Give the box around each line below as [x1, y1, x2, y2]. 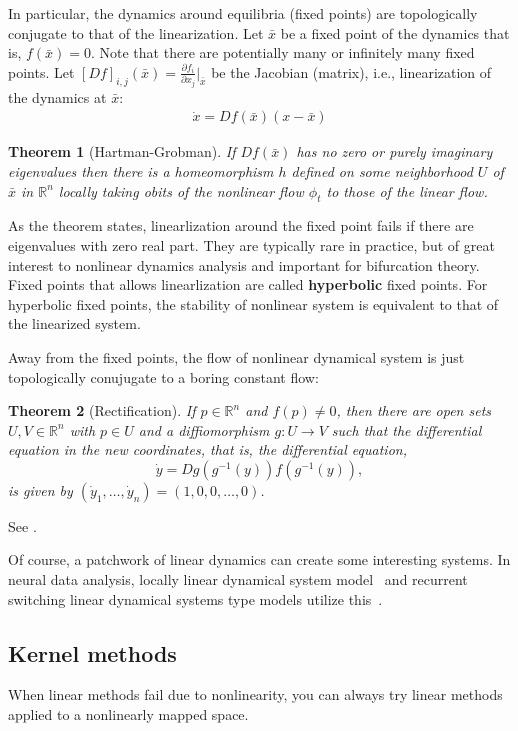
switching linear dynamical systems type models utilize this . [8, 588, 383, 609]
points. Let [8, 61, 75, 82]
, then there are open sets [336, 400, 492, 421]
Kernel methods [8, 637, 177, 668]
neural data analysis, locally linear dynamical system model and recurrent [8, 569, 468, 590]
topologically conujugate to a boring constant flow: [8, 366, 319, 387]
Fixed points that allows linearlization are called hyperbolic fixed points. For [8, 274, 488, 295]
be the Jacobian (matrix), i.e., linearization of [211, 61, 492, 82]
